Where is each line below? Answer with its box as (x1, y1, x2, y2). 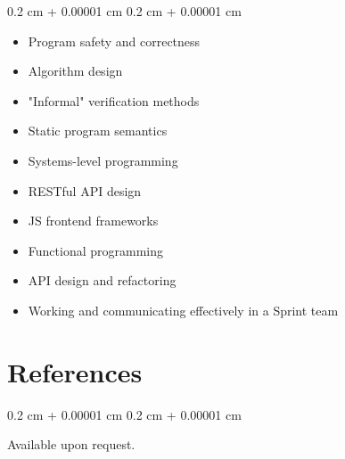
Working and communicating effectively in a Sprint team (28, 300, 339, 319)
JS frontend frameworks (28, 211, 159, 230)
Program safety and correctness (28, 31, 201, 50)
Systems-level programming (28, 151, 178, 169)
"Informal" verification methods (28, 91, 200, 110)
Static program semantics (28, 121, 168, 140)
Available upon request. (7, 435, 136, 454)
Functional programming (28, 241, 163, 259)
